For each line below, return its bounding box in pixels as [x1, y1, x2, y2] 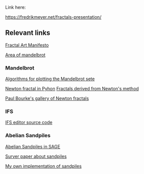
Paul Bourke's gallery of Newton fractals [5, 95, 89, 101]
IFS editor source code [5, 120, 53, 126]
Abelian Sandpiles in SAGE [5, 143, 60, 149]
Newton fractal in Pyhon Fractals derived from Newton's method [5, 86, 139, 92]
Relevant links [5, 29, 50, 37]
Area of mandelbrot [5, 51, 46, 57]
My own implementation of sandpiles [5, 163, 82, 169]
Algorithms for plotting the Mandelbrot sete [5, 76, 95, 82]
